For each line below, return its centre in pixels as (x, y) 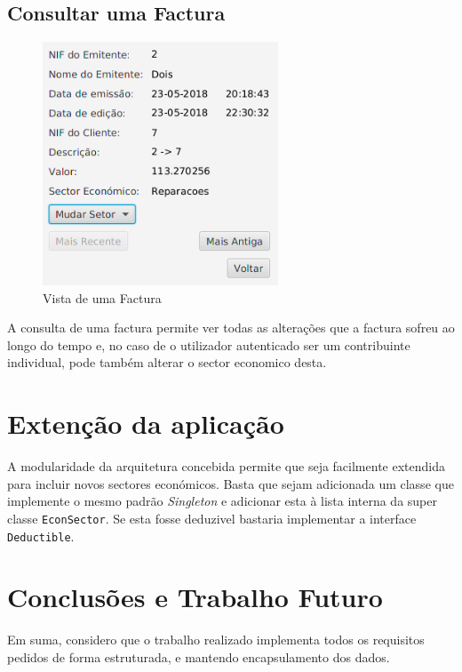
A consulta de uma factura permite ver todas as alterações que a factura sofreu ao (231, 328)
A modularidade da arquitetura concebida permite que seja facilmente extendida (226, 466)
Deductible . (41, 536)
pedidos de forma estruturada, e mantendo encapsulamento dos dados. (199, 656)
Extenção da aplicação (146, 424)
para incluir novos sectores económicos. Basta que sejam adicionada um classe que (231, 483)
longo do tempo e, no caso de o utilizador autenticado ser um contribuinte (209, 344)
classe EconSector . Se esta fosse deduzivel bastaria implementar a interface (212, 518)
